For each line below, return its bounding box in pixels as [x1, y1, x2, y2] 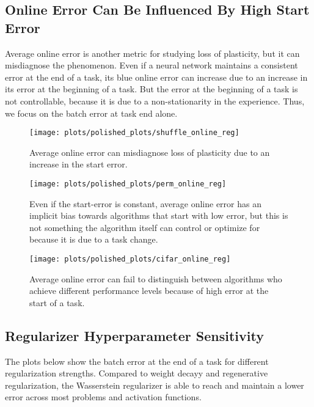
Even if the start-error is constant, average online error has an [29, 197, 261, 210]
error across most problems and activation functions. [5, 391, 202, 403]
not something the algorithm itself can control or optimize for [29, 221, 260, 233]
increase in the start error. [29, 158, 128, 170]
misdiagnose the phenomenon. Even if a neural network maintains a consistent [5, 59, 298, 71]
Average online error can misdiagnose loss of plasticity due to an [29, 145, 270, 158]
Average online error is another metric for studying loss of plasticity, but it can [5, 46, 300, 59]
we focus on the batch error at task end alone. [5, 106, 178, 119]
